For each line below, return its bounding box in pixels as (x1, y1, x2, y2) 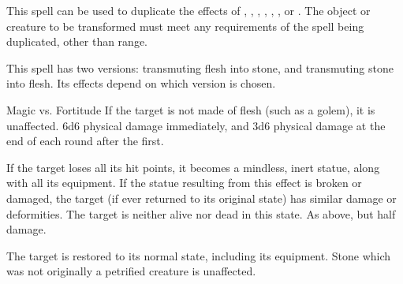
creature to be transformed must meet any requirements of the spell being (6, 17, 364, 34)
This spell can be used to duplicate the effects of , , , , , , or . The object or (6, 2, 371, 18)
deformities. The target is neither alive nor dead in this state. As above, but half (6, 205, 396, 222)
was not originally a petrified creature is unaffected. (6, 263, 256, 279)
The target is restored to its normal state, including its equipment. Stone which (6, 247, 391, 263)
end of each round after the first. (6, 133, 164, 149)
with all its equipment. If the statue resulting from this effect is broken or (6, 174, 362, 191)
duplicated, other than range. (6, 33, 148, 50)
